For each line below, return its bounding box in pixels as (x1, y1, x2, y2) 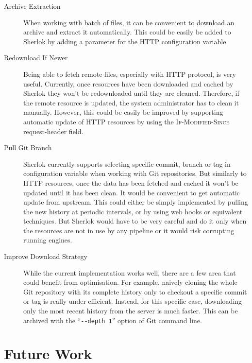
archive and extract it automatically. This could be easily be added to (23, 27, 231, 37)
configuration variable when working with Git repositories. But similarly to (23, 168, 247, 178)
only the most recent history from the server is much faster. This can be (23, 306, 238, 316)
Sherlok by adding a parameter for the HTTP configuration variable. (23, 36, 228, 46)
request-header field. (23, 126, 84, 136)
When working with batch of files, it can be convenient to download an (23, 17, 235, 27)
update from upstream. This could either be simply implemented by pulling (23, 197, 248, 207)
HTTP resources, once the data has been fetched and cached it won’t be (23, 177, 238, 188)
